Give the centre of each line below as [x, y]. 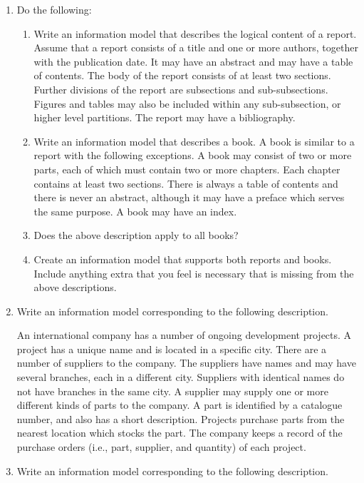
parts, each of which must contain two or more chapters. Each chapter [187, 169]
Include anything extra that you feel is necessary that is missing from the [194, 273]
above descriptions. [75, 287]
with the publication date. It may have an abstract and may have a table [193, 61]
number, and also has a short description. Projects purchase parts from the [181, 418]
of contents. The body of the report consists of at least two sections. [182, 75]
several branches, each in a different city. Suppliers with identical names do [181, 377]
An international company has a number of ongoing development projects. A [184, 335]
